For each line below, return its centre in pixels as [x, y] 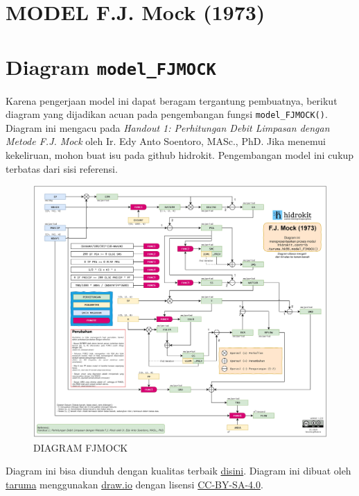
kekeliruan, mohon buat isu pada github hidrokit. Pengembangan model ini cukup [180, 155]
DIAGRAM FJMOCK [81, 447]
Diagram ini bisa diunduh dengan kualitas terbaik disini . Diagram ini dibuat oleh [178, 471]
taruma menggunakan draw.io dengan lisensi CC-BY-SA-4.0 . [134, 484]
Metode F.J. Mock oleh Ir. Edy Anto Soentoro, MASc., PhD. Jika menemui [166, 141]
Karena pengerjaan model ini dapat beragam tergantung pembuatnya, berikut [172, 100]
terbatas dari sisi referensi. [62, 168]
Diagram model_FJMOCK [111, 66]
